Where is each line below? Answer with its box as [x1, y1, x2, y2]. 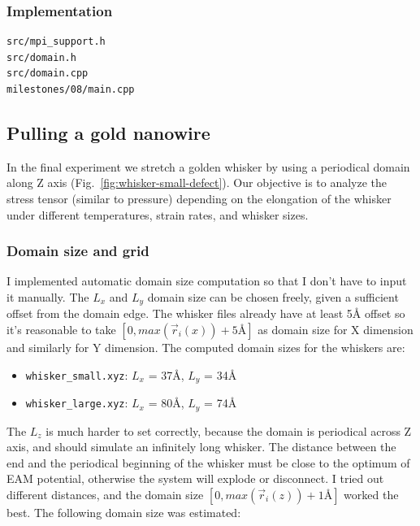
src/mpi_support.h [6, 36, 106, 48]
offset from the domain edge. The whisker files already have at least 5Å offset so [6, 305, 405, 322]
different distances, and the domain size [6, 485, 204, 502]
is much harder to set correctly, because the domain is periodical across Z [45, 422, 412, 439]
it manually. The [6, 288, 89, 305]
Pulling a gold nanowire [6, 120, 210, 145]
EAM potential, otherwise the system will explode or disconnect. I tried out [6, 470, 384, 487]
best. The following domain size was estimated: [6, 503, 241, 520]
